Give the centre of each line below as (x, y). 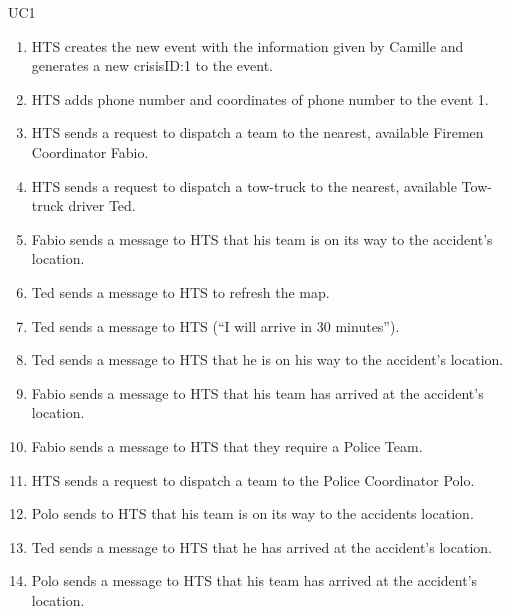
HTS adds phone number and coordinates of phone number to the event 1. (260, 98)
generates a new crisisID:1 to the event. (152, 65)
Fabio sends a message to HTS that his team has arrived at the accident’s (257, 392)
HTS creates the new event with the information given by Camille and (247, 45)
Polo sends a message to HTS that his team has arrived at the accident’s (254, 580)
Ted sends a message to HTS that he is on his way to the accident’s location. (267, 359)
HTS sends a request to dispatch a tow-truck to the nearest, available (244, 185)
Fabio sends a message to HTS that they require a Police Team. (227, 445)
